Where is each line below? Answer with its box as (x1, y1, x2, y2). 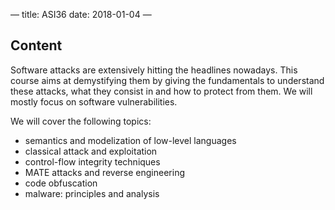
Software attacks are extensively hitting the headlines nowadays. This (10, 64, 298, 76)
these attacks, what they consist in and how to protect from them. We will (10, 85, 313, 97)
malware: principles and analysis (24, 187, 160, 199)
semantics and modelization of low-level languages (24, 134, 237, 146)
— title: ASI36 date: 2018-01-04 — (10, 9, 152, 20)
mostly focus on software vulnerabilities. (10, 95, 178, 108)
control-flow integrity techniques (24, 155, 161, 168)
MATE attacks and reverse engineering (24, 166, 186, 178)
